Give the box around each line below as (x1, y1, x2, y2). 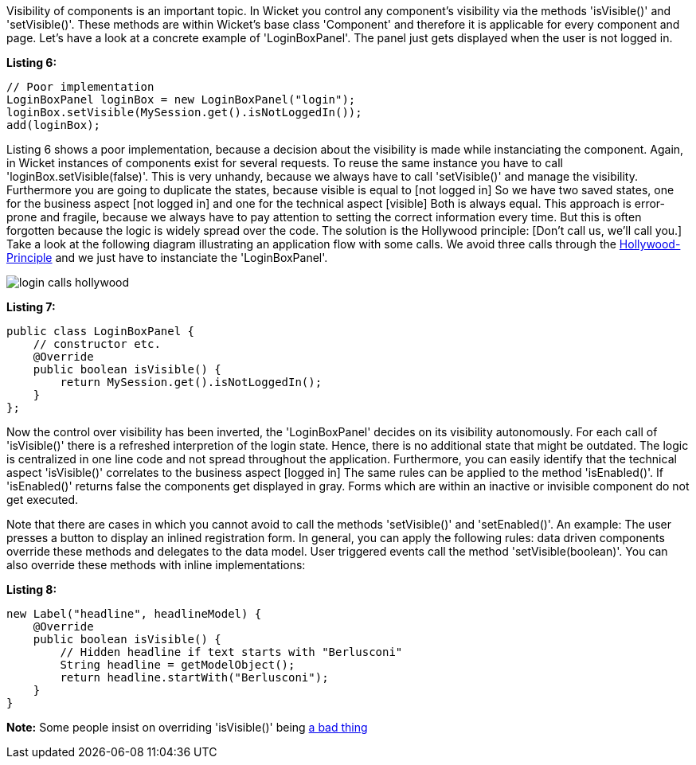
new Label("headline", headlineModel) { (6, 607, 262, 620)
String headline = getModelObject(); (60, 658, 295, 671)
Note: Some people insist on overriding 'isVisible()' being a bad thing (6, 720, 368, 734)
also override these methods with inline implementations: (6, 558, 306, 572)
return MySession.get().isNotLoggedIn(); (60, 376, 323, 388)
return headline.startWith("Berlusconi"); (60, 671, 329, 684)
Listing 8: (6, 583, 57, 596)
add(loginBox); (6, 119, 101, 131)
